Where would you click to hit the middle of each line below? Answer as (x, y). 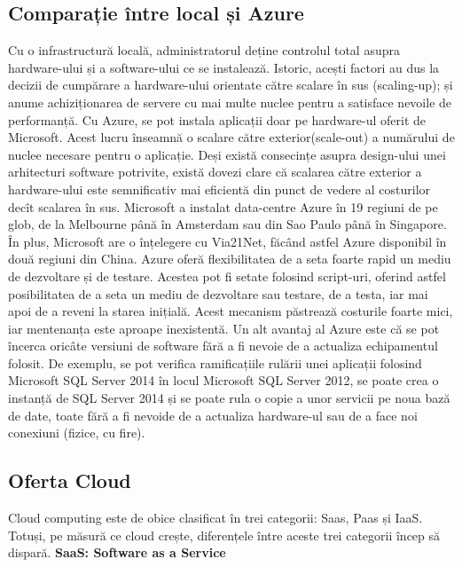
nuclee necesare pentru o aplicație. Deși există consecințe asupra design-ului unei (227, 154)
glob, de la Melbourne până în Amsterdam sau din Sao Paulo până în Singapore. (227, 224)
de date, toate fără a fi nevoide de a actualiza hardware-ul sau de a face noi (213, 415)
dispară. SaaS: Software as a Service (117, 552)
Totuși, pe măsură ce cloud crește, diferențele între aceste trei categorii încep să (224, 535)
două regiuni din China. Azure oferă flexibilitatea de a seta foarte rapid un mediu (230, 259)
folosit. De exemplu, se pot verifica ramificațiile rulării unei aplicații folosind (215, 362)
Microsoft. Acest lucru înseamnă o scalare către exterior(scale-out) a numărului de (231, 137)
